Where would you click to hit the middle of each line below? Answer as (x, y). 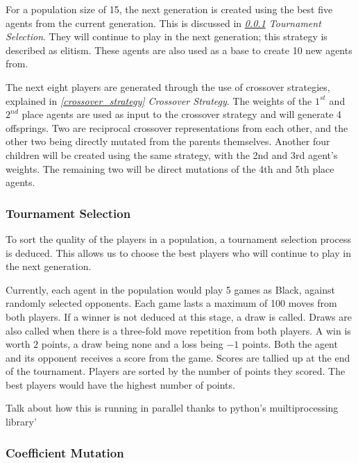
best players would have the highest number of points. (120, 384)
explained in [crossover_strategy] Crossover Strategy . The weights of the (159, 100)
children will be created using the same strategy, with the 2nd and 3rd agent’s (172, 154)
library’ (21, 422)
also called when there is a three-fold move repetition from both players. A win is (178, 330)
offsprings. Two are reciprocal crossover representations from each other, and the (177, 127)
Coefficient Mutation (65, 452)
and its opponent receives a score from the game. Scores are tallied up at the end (178, 357)
